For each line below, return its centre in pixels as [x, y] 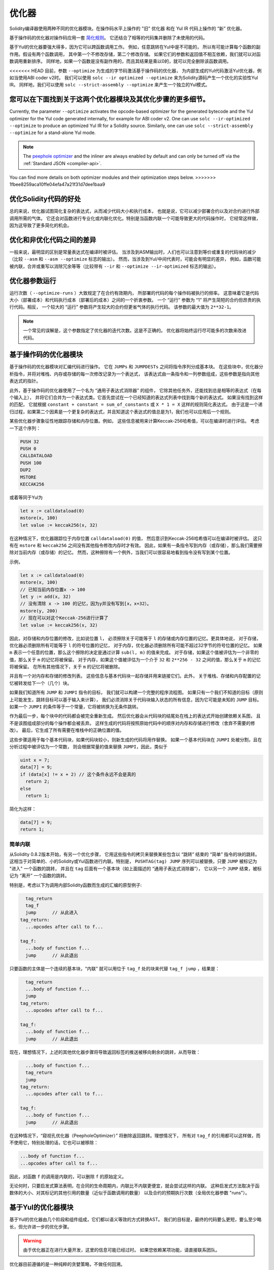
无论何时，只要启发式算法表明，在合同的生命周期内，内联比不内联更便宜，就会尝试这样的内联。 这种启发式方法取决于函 [134, 1186]
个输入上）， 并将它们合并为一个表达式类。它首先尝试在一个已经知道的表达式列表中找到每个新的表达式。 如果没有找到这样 [136, 398]
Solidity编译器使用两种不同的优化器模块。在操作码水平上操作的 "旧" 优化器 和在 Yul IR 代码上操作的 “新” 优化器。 [127, 28]
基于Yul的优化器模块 [41, 1207]
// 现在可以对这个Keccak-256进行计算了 [64, 618]
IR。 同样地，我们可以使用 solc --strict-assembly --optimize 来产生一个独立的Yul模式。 [110, 85]
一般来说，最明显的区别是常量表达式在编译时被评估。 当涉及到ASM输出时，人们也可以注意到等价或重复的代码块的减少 [133, 252]
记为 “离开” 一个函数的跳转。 [39, 876]
